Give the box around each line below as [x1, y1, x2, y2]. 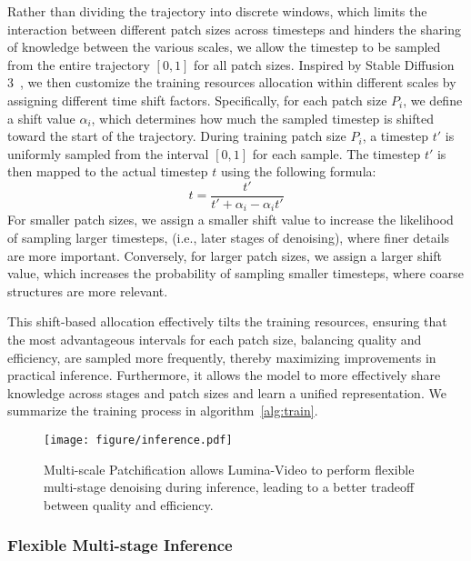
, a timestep [362, 126, 429, 145]
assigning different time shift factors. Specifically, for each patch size [7, 90, 387, 109]
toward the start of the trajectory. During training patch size [7, 126, 346, 145]
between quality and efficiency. [44, 495, 214, 514]
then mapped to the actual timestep [7, 162, 208, 181]
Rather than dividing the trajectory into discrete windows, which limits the [7, 2, 427, 20]
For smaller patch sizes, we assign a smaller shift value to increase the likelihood [7, 210, 454, 229]
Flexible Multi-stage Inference [7, 534, 233, 556]
